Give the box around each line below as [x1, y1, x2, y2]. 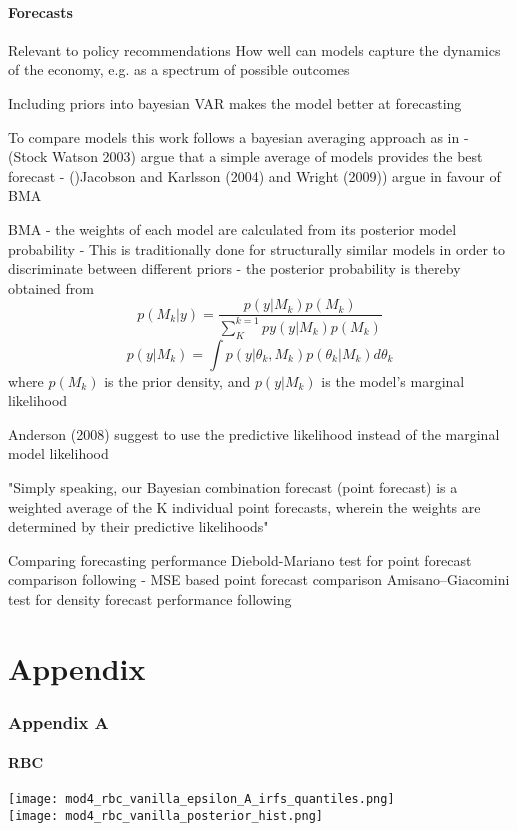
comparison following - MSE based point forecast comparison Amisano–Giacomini [8, 569, 510, 590]
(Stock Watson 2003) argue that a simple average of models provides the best [8, 146, 483, 167]
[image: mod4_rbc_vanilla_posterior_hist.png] [8, 809, 323, 824]
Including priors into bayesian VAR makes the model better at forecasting [8, 92, 462, 113]
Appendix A [8, 709, 109, 734]
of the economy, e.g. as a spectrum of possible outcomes [8, 59, 350, 80]
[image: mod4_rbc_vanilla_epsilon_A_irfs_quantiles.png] [8, 792, 395, 807]
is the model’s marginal [321, 370, 465, 391]
